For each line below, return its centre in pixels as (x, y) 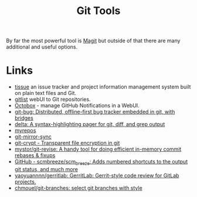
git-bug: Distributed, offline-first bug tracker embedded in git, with (95, 112)
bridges (24, 118)
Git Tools (98, 11)
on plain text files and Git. (45, 93)
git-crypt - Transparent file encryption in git (67, 143)
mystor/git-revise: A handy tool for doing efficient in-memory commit (98, 149)
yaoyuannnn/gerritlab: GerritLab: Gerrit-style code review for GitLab (97, 175)
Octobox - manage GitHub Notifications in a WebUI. (77, 106)
